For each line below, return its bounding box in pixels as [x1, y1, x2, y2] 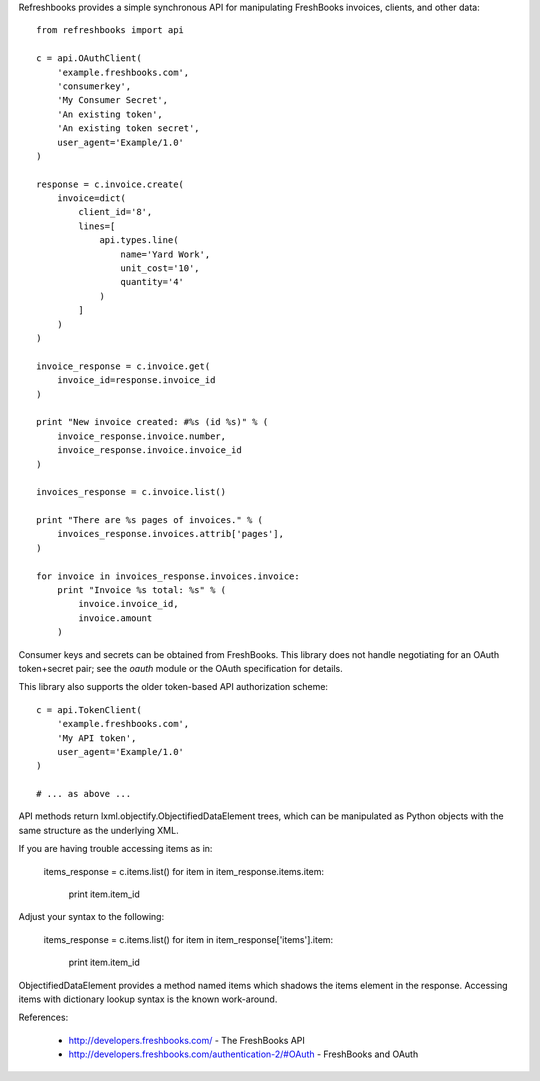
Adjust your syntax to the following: [18, 911, 165, 923]
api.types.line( [99, 235, 179, 246]
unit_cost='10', [120, 263, 200, 274]
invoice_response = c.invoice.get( [36, 360, 211, 372]
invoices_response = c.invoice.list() [36, 486, 227, 498]
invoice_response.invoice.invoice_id [56, 445, 242, 456]
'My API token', [56, 732, 137, 744]
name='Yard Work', [120, 248, 211, 260]
